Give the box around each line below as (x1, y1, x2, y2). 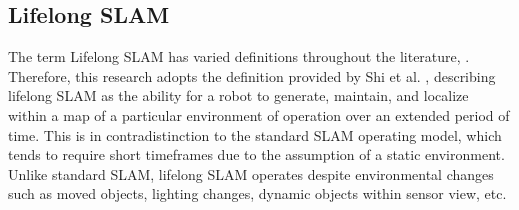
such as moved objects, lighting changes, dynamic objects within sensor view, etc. (8, 183, 507, 204)
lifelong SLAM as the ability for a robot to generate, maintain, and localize (8, 85, 469, 106)
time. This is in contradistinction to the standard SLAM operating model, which (8, 124, 502, 145)
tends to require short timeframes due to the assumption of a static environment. (8, 144, 505, 165)
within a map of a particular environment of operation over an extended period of (8, 104, 510, 125)
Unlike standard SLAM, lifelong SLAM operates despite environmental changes (8, 163, 494, 184)
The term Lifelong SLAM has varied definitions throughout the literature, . (8, 46, 470, 67)
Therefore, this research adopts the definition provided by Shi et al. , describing (8, 65, 496, 86)
